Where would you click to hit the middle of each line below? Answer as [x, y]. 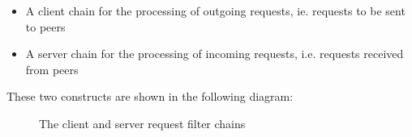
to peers [45, 26]
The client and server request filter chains [142, 123]
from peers [52, 69]
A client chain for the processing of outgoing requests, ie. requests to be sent [215, 10]
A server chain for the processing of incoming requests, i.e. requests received [215, 54]
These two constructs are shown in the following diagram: [150, 96]
